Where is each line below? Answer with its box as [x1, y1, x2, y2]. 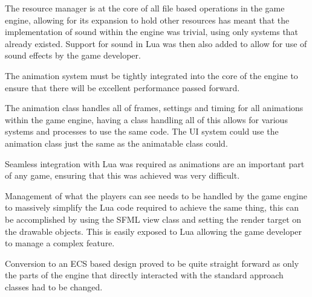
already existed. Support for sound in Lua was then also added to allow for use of [5, 37, 307, 49]
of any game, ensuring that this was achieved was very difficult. [5, 169, 240, 182]
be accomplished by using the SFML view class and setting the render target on [5, 212, 302, 225]
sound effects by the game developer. [5, 49, 141, 62]
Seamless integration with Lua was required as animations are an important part [5, 157, 305, 170]
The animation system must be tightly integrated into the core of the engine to [5, 69, 298, 81]
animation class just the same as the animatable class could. [5, 136, 228, 149]
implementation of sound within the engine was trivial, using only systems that [5, 25, 299, 38]
